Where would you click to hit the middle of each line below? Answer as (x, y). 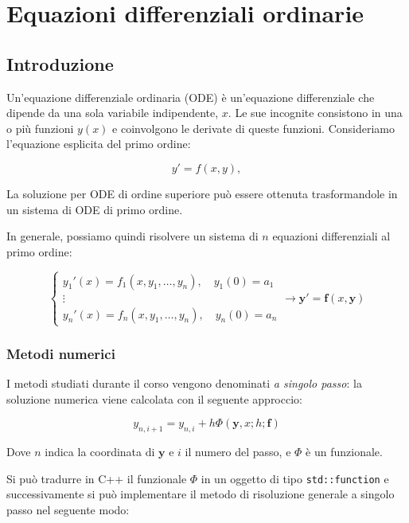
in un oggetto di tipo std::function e (295, 478)
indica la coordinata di (100, 452)
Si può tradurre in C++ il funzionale (97, 478)
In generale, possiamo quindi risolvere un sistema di (132, 236)
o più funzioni (40, 128)
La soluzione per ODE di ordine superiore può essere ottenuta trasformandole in (202, 193)
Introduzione (60, 63)
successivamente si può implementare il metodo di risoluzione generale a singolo (201, 494)
